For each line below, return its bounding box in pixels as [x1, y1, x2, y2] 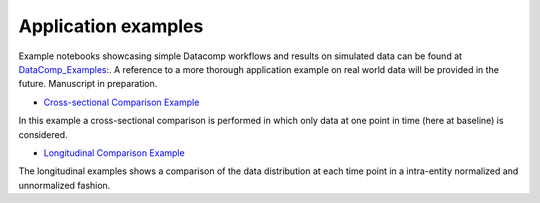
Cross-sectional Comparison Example [43, 96, 200, 108]
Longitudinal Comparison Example [43, 146, 185, 159]
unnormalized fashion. [18, 179, 111, 191]
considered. [18, 128, 68, 140]
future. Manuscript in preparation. [18, 78, 158, 90]
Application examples [18, 15, 204, 37]
